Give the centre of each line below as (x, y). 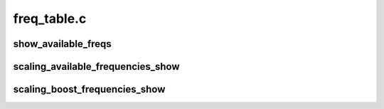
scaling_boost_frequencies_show (89, 89)
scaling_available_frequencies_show (97, 67)
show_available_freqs (62, 44)
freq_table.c (50, 19)
